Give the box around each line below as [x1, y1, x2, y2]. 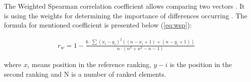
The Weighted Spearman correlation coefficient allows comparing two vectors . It [4, 1, 245, 11]
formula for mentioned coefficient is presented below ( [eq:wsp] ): [4, 20, 192, 30]
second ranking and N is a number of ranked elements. [4, 68, 166, 79]
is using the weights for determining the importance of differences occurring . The [4, 10, 248, 20]
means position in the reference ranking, [32, 59, 152, 69]
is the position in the [170, 59, 232, 69]
